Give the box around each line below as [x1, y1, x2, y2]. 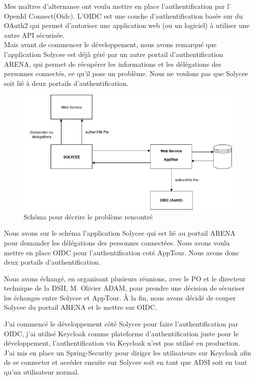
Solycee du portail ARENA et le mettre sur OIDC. [4, 302, 157, 312]
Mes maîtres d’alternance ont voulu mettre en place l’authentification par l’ [4, 1, 231, 11]
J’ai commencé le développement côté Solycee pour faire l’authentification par [4, 319, 239, 329]
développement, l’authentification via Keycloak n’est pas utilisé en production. [4, 338, 240, 348]
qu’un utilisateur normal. [4, 367, 80, 377]
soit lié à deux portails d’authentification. [4, 78, 129, 88]
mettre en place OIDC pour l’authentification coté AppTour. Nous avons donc [4, 247, 239, 257]
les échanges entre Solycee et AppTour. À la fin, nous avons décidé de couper [4, 292, 236, 302]
